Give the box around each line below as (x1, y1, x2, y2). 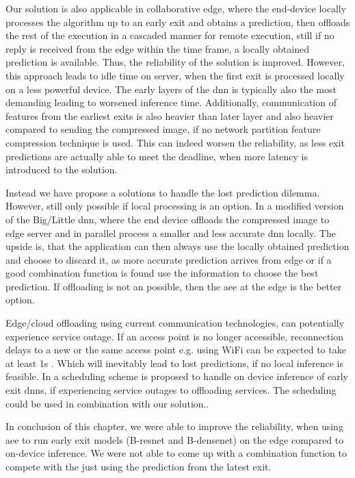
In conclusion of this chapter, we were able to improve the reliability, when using (5, 419, 343, 433)
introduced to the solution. (5, 162, 118, 177)
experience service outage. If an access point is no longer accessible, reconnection (5, 329, 344, 343)
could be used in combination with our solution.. (5, 396, 209, 410)
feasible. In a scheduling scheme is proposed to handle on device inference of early (5, 369, 348, 383)
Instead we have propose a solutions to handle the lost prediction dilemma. (5, 185, 320, 199)
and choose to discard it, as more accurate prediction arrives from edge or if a (5, 252, 332, 266)
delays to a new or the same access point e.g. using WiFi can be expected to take (5, 342, 346, 357)
